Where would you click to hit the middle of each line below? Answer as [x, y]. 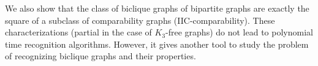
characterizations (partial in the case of [78, 32]
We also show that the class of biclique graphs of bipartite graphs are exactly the [157, 8]
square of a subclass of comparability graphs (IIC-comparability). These [140, 20]
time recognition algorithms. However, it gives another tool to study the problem [157, 44]
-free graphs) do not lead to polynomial [239, 32]
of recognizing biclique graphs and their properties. [100, 56]
